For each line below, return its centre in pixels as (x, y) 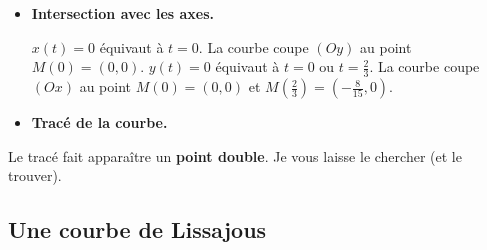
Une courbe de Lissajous (137, 229)
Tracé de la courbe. (99, 122)
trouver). (35, 175)
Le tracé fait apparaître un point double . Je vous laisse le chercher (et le (235, 155)
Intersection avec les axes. (123, 13)
